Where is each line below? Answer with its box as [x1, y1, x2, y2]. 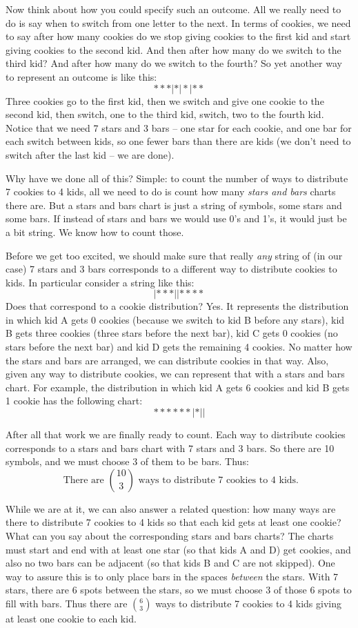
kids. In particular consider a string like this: [6, 275, 195, 289]
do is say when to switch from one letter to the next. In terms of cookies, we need [6, 15, 351, 30]
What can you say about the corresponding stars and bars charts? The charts [6, 529, 334, 542]
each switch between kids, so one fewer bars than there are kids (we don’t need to [6, 134, 351, 148]
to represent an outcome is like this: [6, 69, 157, 84]
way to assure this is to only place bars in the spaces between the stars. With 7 [6, 569, 339, 583]
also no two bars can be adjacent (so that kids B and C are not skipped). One [6, 556, 335, 570]
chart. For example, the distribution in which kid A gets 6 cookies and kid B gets [6, 380, 350, 394]
